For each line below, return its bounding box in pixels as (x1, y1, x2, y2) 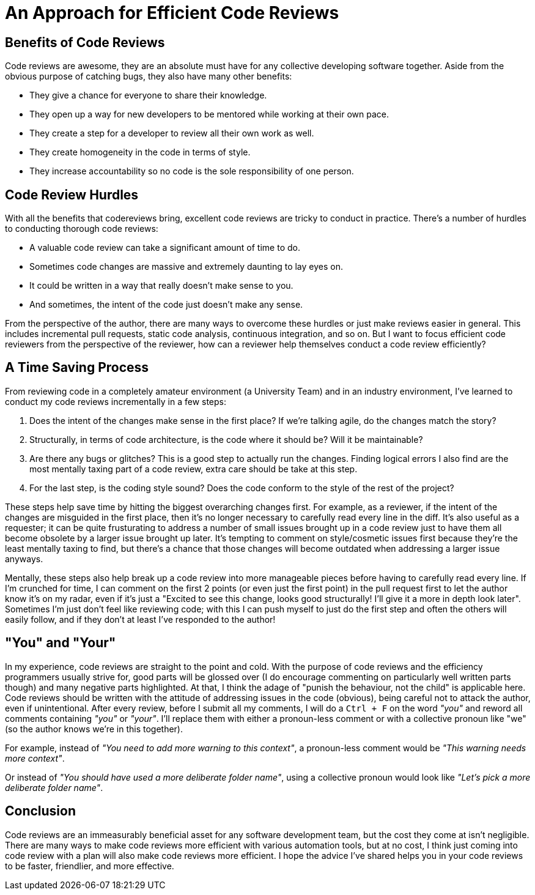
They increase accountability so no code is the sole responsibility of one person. (29, 166, 354, 177)
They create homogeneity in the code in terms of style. (29, 147, 251, 158)
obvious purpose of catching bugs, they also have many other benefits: (5, 71, 292, 82)
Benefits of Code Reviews (5, 34, 165, 50)
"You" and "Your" (5, 635, 116, 651)
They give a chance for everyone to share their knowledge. (29, 90, 267, 101)
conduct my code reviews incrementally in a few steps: (5, 396, 227, 407)
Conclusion (5, 803, 76, 819)
